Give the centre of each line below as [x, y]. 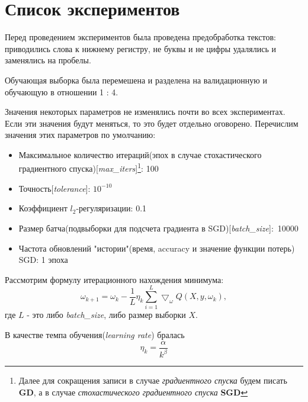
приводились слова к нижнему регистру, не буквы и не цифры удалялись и [140, 48]
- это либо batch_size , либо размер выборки [106, 315]
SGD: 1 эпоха [43, 260]
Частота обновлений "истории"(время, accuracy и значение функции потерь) [157, 248]
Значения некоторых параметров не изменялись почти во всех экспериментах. [145, 112]
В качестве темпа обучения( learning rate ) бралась [95, 335]
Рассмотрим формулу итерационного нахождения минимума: [114, 279]
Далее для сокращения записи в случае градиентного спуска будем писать [153, 380]
